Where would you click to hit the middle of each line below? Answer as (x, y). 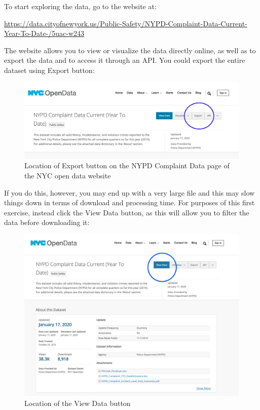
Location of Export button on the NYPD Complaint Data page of (127, 165)
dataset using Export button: (49, 70)
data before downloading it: (47, 222)
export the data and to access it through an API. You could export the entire (125, 60)
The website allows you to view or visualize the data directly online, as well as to (130, 50)
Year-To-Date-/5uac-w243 (44, 33)
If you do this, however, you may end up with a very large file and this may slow (129, 192)
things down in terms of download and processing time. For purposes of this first (129, 202)
